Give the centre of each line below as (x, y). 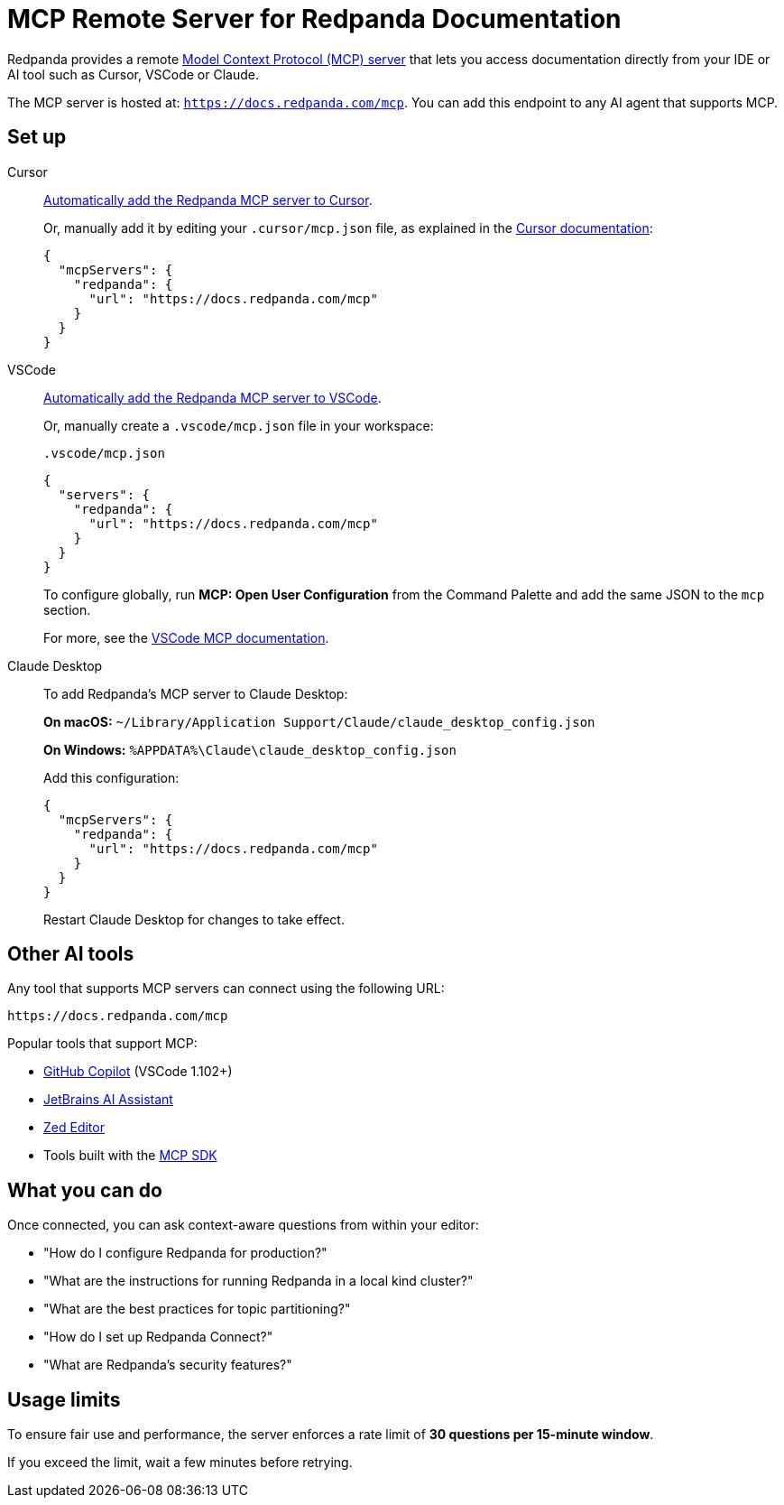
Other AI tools (71, 954)
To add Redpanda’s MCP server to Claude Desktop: (196, 693)
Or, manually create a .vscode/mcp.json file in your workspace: (239, 425)
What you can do (85, 1190)
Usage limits (64, 1399)
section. (67, 609)
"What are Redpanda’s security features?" (168, 1365)
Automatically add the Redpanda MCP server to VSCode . (212, 397)
